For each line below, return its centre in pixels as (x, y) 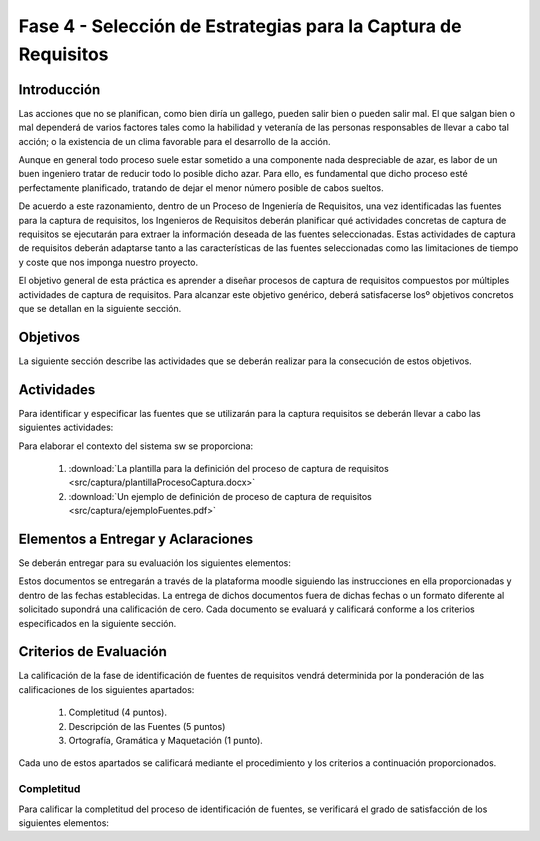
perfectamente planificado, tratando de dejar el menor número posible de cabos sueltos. (201, 187)
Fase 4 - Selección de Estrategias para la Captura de (240, 26)
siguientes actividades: (66, 427)
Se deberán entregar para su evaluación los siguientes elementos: (155, 563)
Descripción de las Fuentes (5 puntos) (147, 726)
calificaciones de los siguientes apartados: (106, 689)
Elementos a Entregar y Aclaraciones (136, 538)
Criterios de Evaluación (92, 651)
